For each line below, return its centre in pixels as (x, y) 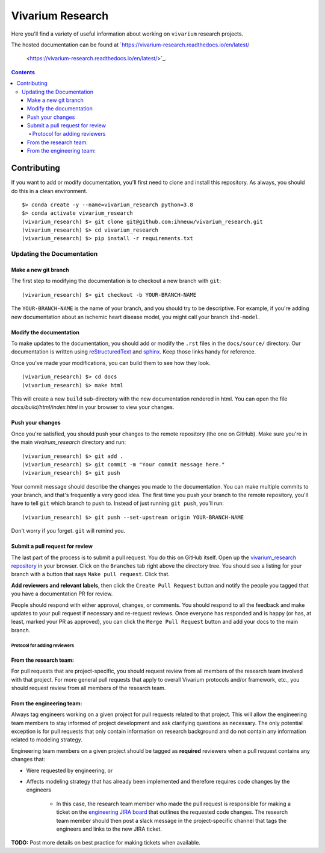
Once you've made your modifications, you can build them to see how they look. (111, 363)
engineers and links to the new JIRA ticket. (109, 829)
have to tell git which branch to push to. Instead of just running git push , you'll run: (117, 503)
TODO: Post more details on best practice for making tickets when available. (106, 843)
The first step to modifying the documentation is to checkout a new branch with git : (116, 281)
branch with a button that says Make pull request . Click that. (90, 574)
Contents (23, 72)
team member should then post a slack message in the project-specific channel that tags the (172, 820)
